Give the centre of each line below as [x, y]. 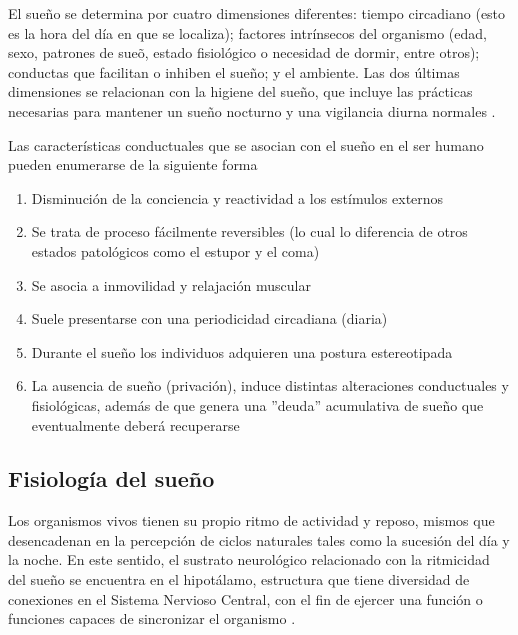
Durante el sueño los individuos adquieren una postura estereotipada [242, 351]
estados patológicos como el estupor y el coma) [175, 250]
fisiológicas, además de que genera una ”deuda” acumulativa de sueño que [257, 404]
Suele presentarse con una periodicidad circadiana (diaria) [209, 318]
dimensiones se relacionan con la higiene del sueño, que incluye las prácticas [240, 91]
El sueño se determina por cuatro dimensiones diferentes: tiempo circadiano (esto [257, 13]
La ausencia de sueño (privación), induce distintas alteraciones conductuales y [270, 385]
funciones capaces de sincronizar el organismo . [152, 618]
